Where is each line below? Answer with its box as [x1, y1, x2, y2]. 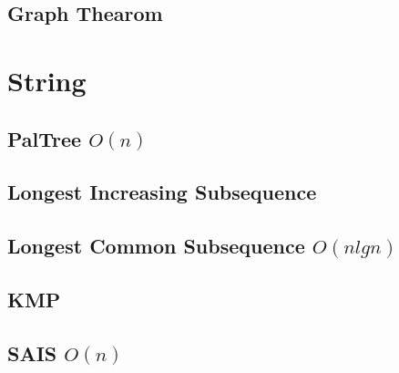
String [7, 61, 87, 98]
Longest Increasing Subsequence [7, 178, 317, 206]
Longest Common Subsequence [7, 232, 305, 260]
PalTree [7, 124, 82, 152]
